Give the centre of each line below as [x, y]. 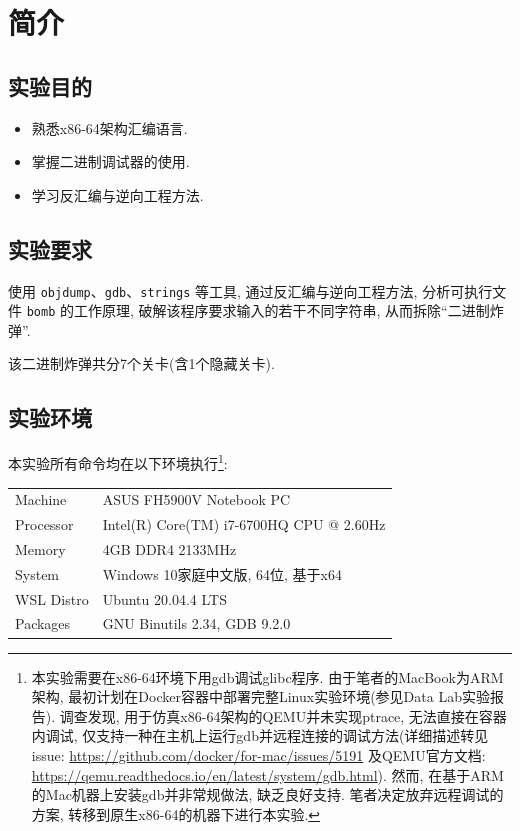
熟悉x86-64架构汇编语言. [109, 127]
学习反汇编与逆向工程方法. [117, 194]
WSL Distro [52, 598]
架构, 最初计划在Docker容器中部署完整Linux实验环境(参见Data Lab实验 [260, 696]
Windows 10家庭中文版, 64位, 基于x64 [222, 573]
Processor [44, 524]
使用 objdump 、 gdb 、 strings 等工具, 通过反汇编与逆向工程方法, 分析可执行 [250, 290]
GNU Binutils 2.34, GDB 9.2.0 [196, 623]
